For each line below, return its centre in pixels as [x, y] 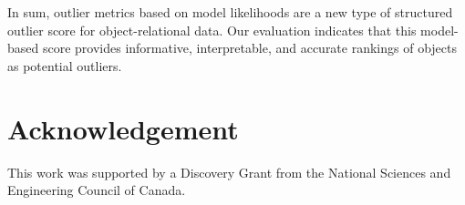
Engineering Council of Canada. [97, 190]
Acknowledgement [123, 128]
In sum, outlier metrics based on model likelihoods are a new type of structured [230, 12]
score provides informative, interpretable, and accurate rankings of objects [250, 48]
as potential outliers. [65, 65]
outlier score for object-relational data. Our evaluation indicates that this [212, 30]
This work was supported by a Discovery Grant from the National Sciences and [229, 172]
